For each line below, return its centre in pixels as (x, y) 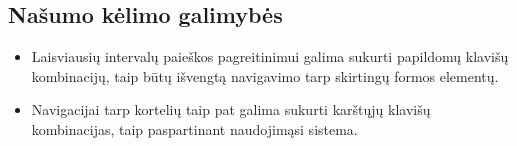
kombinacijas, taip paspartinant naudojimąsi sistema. (194, 128)
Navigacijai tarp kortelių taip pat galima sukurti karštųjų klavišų (231, 109)
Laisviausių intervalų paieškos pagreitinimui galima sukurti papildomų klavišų (270, 56)
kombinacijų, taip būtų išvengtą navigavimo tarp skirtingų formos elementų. (265, 75)
